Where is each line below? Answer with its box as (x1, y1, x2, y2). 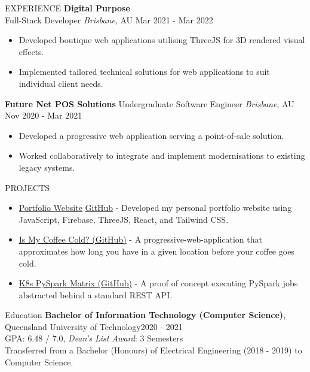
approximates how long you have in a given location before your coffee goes (19, 244, 294, 257)
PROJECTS (5, 181, 50, 193)
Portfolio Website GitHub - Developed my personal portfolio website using (19, 201, 292, 214)
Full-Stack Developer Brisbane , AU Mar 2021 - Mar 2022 (5, 13, 213, 26)
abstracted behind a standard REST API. (19, 288, 173, 301)
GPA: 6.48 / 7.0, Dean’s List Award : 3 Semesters (5, 332, 183, 344)
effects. (19, 45, 44, 58)
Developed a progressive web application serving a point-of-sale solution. (19, 129, 284, 141)
